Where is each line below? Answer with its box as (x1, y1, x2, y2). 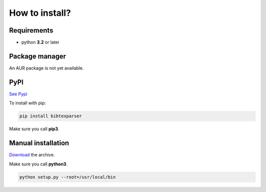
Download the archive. (9, 152, 55, 158)
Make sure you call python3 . (9, 161, 68, 167)
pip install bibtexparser (19, 114, 82, 119)
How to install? (9, 7, 71, 18)
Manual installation (9, 139, 69, 148)
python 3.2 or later (21, 39, 60, 45)
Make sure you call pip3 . (9, 126, 60, 132)
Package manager (9, 52, 66, 60)
